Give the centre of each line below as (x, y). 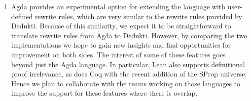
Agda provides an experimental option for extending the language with (118, 6)
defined (22, 16)
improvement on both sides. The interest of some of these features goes (118, 54)
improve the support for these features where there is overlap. (104, 93)
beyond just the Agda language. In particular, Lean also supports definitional (128, 64)
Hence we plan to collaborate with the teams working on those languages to (126, 83)
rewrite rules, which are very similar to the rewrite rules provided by (139, 16)
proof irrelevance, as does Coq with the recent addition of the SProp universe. (129, 74)
